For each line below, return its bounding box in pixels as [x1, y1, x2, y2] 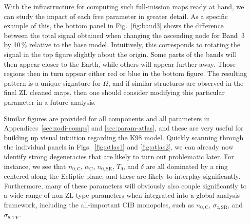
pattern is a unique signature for [4, 77, 101, 88]
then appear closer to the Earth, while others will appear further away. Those [4, 58, 236, 69]
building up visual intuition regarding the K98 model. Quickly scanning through [4, 132, 244, 142]
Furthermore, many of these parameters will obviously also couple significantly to [4, 180, 247, 190]
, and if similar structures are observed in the [108, 77, 244, 88]
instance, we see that [4, 161, 66, 171]
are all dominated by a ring [146, 161, 228, 171]
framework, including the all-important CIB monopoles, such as [4, 199, 194, 209]
